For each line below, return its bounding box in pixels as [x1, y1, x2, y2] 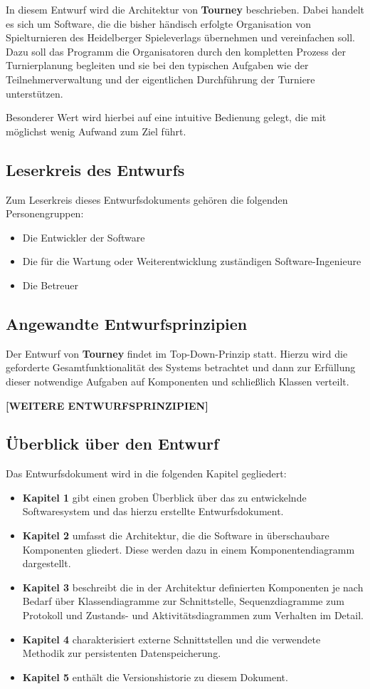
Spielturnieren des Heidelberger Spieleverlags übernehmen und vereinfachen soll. [6, 30, 355, 45]
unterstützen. [6, 86, 63, 100]
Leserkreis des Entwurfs [6, 158, 185, 180]
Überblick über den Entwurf [6, 432, 219, 455]
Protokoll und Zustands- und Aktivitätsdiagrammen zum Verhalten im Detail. [22, 608, 364, 623]
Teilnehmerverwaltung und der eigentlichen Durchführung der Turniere [6, 71, 315, 86]
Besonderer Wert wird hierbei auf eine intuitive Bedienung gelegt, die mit [6, 110, 327, 125]
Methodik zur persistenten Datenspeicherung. [22, 646, 221, 660]
